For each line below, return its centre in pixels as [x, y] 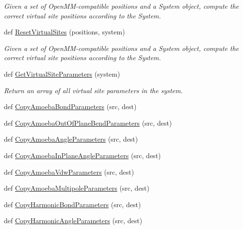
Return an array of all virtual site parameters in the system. [93, 90]
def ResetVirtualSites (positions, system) [65, 32]
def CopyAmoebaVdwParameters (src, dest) [69, 172]
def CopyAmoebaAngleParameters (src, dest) [71, 139]
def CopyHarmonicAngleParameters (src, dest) [73, 221]
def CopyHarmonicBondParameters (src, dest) [73, 204]
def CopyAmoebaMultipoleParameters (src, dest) [77, 188]
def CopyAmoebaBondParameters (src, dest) [70, 106]
